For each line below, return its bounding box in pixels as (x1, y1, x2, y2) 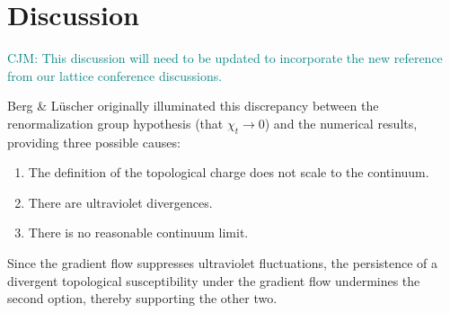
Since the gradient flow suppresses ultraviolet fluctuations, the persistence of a (7, 254, 438, 273)
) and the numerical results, (264, 113, 418, 132)
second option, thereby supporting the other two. (7, 289, 278, 308)
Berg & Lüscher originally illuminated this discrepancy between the (7, 96, 379, 115)
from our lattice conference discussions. (7, 66, 223, 85)
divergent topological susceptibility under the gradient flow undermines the (7, 271, 420, 290)
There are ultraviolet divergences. (28, 192, 213, 211)
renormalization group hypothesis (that (7, 113, 224, 132)
